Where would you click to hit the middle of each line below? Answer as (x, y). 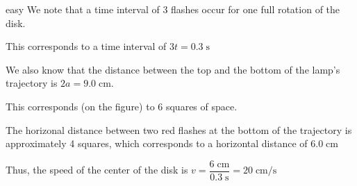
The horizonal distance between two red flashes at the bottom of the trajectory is (179, 129)
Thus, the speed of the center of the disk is (97, 170)
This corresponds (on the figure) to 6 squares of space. (122, 106)
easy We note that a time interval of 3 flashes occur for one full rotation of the (173, 9)
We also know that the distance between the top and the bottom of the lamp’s (173, 69)
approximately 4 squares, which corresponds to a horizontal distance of (157, 143)
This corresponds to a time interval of (86, 46)
